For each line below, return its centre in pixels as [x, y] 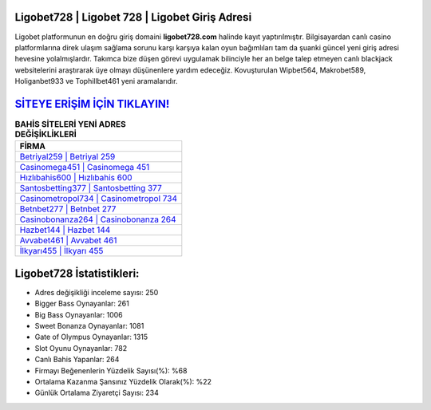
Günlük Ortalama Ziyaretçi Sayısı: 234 [97, 393]
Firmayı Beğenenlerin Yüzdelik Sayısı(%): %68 [111, 370]
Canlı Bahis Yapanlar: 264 [77, 360]
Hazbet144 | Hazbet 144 [65, 230]
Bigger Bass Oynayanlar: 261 [82, 304]
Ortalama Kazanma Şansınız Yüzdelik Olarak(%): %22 [123, 382]
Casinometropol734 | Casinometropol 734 [99, 199]
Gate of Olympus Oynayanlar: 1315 [91, 337]
